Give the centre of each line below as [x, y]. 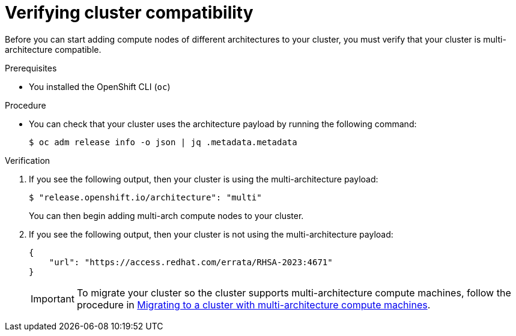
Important [53, 298]
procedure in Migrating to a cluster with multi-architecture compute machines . [253, 304]
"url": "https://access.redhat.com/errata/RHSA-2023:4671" [191, 262]
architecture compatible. [53, 49]
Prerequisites [31, 68]
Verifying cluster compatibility [129, 13]
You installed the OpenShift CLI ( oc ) [100, 86]
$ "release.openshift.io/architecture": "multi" [145, 197]
